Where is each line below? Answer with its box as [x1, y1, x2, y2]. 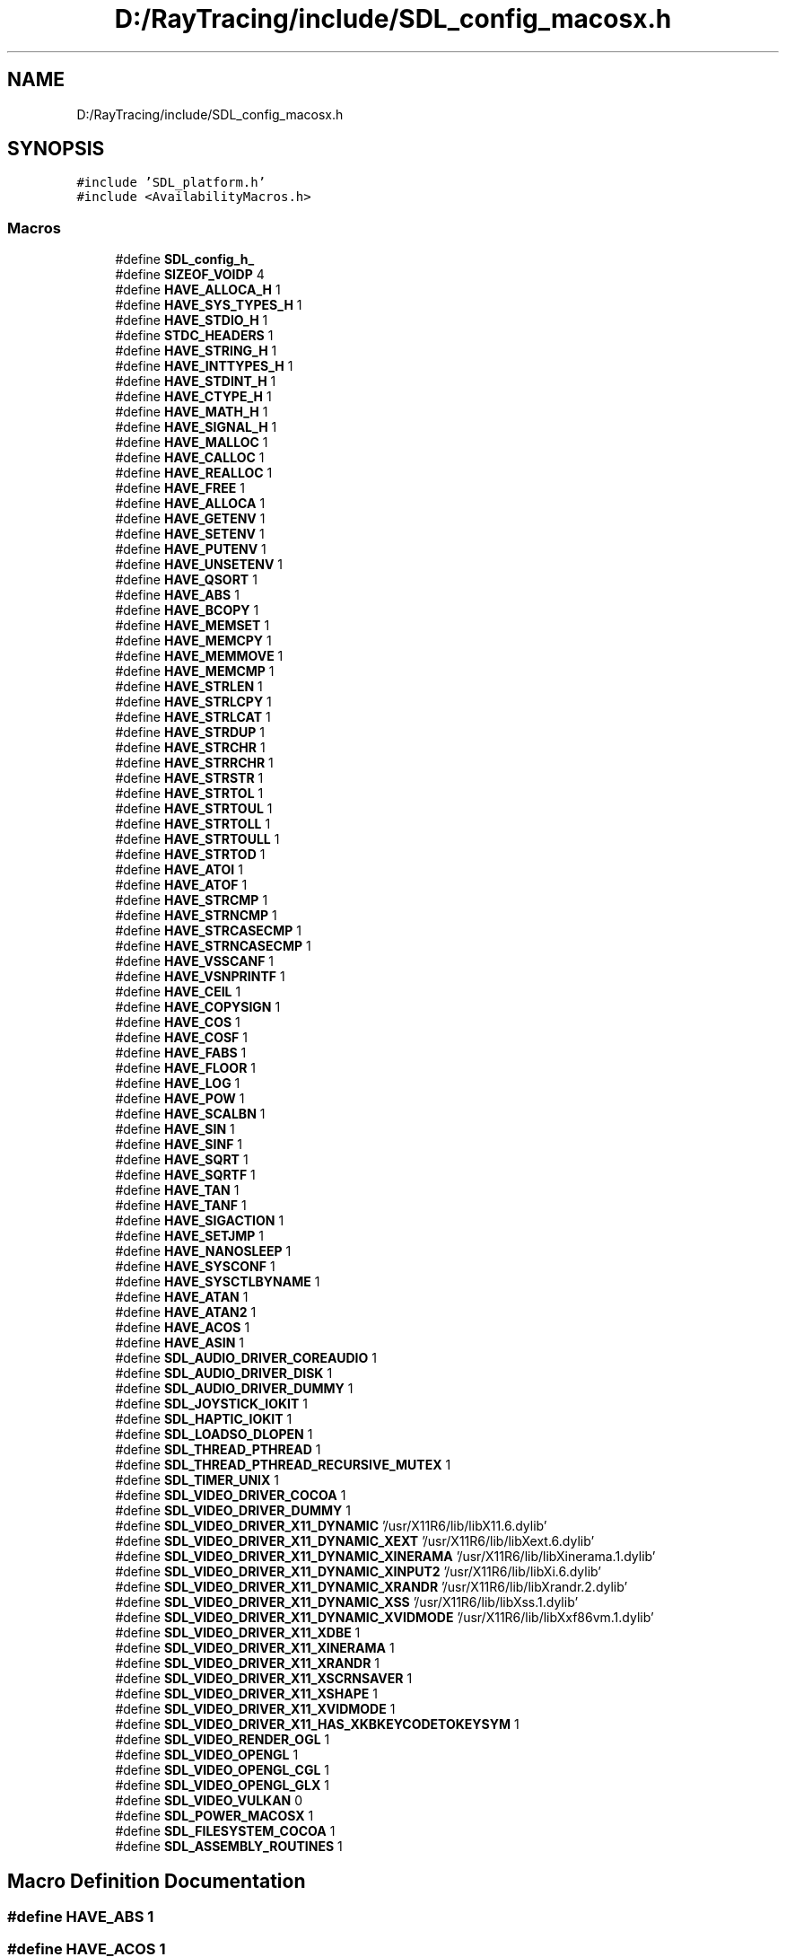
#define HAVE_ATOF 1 [115, 877, 248, 893]
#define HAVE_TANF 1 [115, 1198, 247, 1214]
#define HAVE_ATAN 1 [115, 1289, 249, 1305]
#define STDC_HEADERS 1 [115, 328, 274, 344]
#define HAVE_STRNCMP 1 [115, 908, 277, 924]
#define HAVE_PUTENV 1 [115, 541, 266, 557]
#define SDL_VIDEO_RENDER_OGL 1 [115, 1732, 330, 1748]
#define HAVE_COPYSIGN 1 [115, 999, 281, 1015]
